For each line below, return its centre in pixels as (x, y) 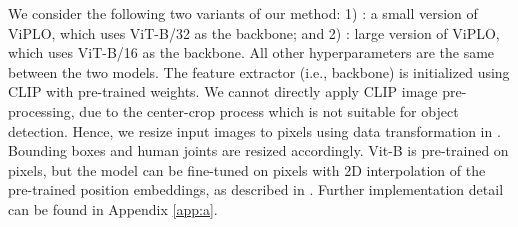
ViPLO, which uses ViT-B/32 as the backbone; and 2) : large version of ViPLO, (254, 32)
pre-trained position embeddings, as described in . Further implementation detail (256, 189)
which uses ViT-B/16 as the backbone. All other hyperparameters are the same (251, 52)
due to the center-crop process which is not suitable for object (269, 110)
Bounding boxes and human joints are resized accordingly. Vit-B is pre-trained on (258, 150)
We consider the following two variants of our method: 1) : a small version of (243, 13)
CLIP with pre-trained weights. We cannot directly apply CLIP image (223, 91)
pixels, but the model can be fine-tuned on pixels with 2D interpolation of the (247, 169)
